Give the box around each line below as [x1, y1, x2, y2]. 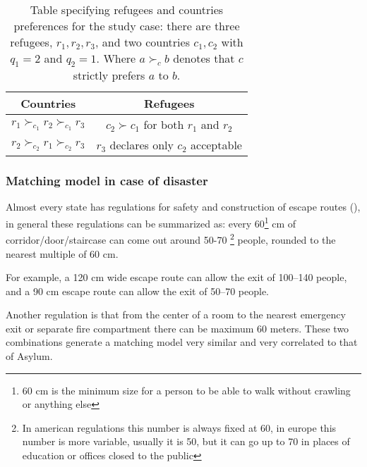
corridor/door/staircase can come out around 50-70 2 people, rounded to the [6, 230, 336, 247]
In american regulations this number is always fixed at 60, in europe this [22, 420, 337, 435]
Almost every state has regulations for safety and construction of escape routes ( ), [6, 199, 361, 214]
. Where [96, 50, 136, 66]
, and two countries [95, 34, 190, 50]
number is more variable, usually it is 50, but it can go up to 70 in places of [22, 434, 350, 449]
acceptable [191, 137, 242, 154]
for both [143, 116, 184, 133]
